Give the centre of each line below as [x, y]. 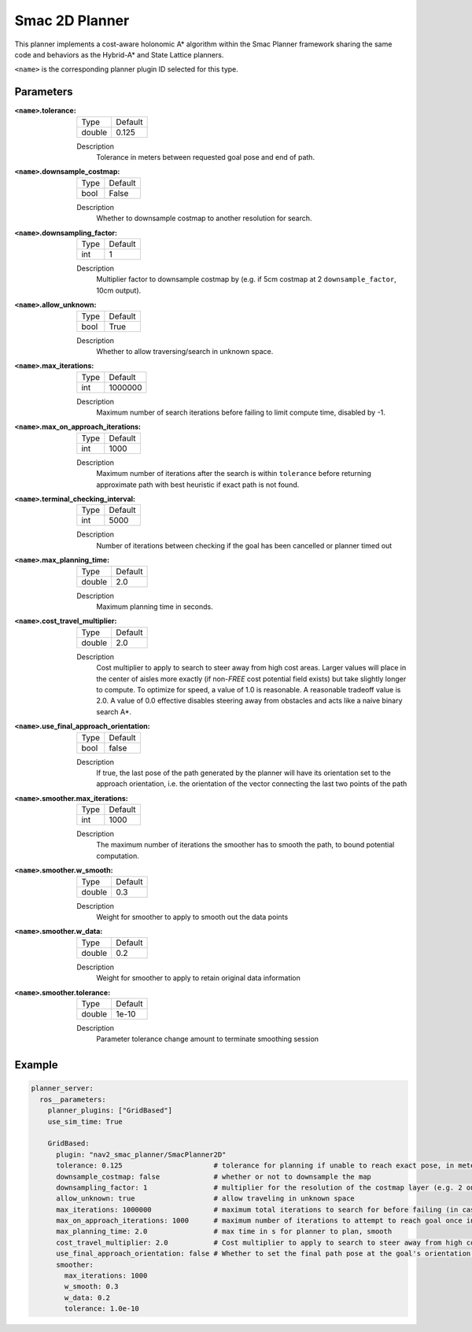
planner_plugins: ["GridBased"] [110, 1111]
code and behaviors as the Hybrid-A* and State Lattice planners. [119, 54]
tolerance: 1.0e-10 [101, 1309]
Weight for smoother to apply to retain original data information [198, 978]
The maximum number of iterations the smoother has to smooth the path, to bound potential [245, 845]
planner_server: [63, 1088]
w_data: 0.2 [87, 1297]
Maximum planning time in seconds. [155, 607]
